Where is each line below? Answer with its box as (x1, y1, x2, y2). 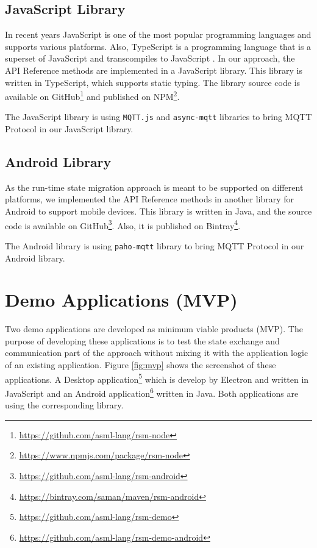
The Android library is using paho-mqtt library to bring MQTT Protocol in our (5, 239, 304, 252)
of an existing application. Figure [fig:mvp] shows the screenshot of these (5, 358, 276, 371)
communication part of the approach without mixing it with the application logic (5, 346, 308, 359)
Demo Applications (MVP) (5, 287, 238, 312)
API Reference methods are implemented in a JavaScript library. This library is (5, 63, 302, 76)
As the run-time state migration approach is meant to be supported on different (5, 180, 304, 193)
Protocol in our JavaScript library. (5, 123, 134, 135)
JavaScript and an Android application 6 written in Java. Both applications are (5, 385, 299, 399)
